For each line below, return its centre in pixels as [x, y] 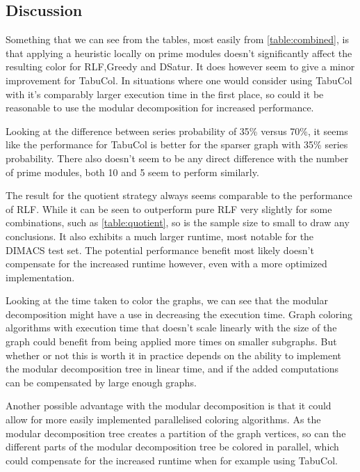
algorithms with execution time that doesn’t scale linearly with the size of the [171, 328]
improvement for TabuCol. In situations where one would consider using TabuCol [179, 80]
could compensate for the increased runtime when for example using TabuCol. [172, 460]
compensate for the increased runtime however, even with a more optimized [166, 263]
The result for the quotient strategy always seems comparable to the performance [179, 195]
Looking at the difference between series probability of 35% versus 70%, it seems [177, 131]
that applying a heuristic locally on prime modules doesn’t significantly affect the [179, 53]
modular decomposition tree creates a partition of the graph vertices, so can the [176, 433]
